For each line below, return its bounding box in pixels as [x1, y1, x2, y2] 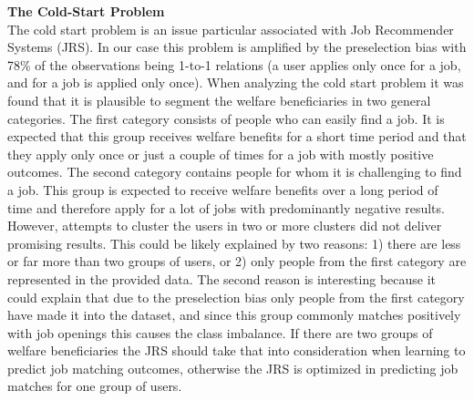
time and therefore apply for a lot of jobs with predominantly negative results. [7, 198, 445, 217]
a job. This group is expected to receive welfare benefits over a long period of [7, 180, 438, 199]
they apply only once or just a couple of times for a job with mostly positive [7, 144, 434, 163]
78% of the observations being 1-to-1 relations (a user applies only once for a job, [7, 55, 461, 74]
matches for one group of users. [7, 376, 182, 396]
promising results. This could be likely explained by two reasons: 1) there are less [7, 233, 461, 252]
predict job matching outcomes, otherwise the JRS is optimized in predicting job [7, 358, 459, 377]
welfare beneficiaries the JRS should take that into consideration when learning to [7, 341, 466, 360]
